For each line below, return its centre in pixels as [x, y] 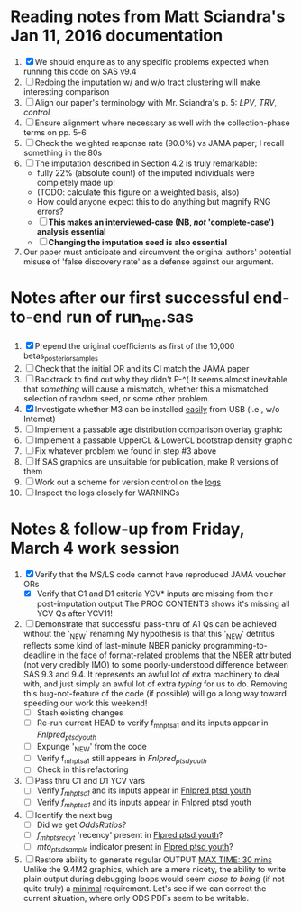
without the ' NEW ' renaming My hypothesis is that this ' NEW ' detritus [149, 635]
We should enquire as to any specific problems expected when [151, 61]
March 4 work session [95, 548]
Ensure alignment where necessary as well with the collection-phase [163, 123]
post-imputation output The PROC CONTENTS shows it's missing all [163, 604]
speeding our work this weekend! [85, 703]
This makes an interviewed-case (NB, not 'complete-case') [161, 222]
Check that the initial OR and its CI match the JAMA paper [142, 369]
